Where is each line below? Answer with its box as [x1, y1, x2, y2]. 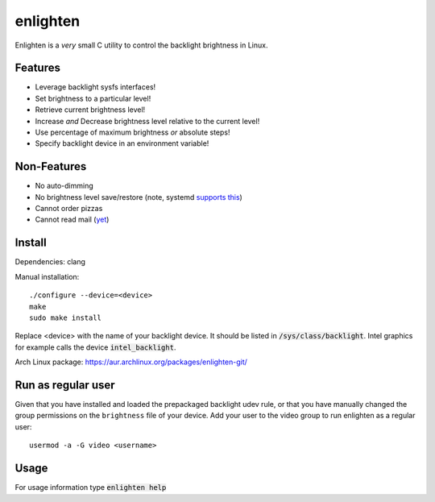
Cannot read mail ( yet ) [35, 214, 110, 225]
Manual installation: [14, 272, 80, 281]
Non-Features [14, 160, 87, 173]
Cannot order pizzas [35, 204, 103, 214]
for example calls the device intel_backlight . [14, 342, 176, 352]
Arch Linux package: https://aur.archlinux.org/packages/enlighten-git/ [14, 357, 247, 367]
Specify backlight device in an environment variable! [35, 139, 209, 148]
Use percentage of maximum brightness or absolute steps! [35, 127, 230, 137]
